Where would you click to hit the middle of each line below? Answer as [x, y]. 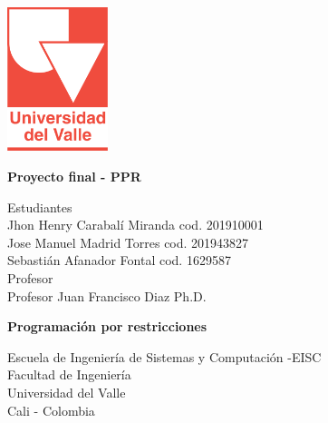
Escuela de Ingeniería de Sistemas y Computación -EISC [164, 356]
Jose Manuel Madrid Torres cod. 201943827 [128, 242]
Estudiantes [40, 207]
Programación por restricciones [107, 326]
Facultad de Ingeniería [69, 374]
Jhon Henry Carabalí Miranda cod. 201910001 [135, 225]
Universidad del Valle [67, 392]
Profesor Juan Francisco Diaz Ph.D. [107, 295]
